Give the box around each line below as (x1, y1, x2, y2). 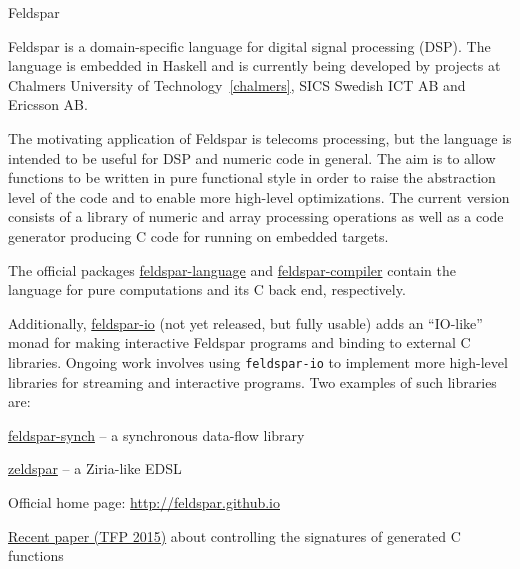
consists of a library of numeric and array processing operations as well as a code (8, 206, 504, 227)
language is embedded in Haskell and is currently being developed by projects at (8, 55, 501, 76)
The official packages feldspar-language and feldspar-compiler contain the (8, 259, 456, 280)
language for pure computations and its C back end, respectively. (8, 279, 406, 300)
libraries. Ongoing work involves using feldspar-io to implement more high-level (8, 351, 508, 372)
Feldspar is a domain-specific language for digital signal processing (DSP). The (8, 35, 491, 56)
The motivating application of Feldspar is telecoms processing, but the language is (8, 127, 512, 148)
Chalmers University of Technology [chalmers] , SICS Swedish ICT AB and (8, 74, 466, 95)
